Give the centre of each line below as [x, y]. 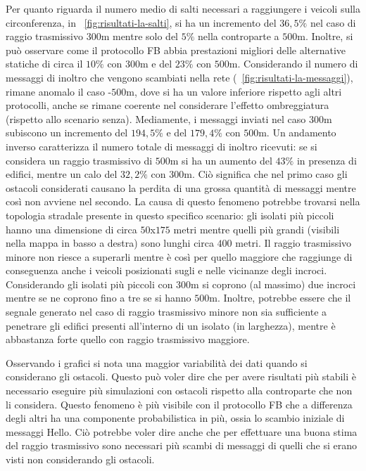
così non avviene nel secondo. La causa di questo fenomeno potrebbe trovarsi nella [183, 201]
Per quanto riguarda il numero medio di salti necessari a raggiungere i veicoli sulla [183, 8]
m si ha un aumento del [221, 160]
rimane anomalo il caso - [59, 91]
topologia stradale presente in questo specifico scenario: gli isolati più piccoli [170, 215]
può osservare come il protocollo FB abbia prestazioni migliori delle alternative [176, 50]
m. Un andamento [297, 133]
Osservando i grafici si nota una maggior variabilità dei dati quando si [157, 362]
